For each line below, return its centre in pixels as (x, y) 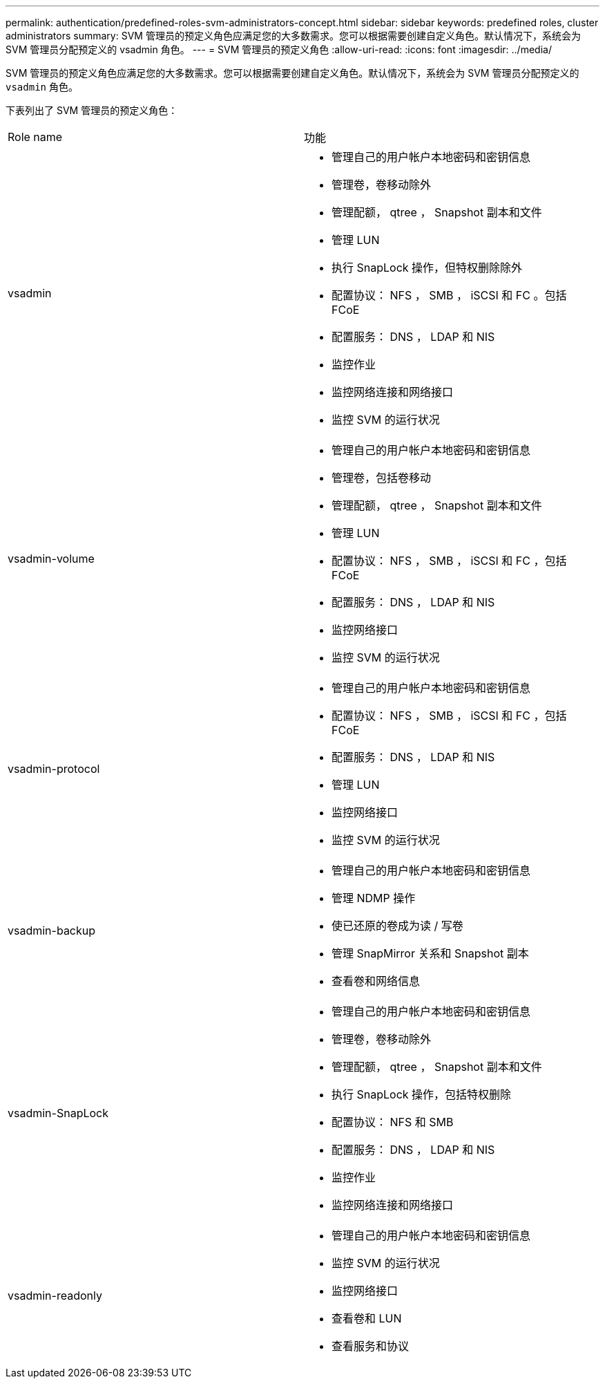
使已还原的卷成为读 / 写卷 (397, 926)
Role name (35, 137)
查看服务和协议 (371, 1346)
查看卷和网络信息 (376, 981)
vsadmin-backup (52, 931)
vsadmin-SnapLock (58, 1113)
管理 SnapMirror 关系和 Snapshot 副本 (430, 953)
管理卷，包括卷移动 (382, 478)
